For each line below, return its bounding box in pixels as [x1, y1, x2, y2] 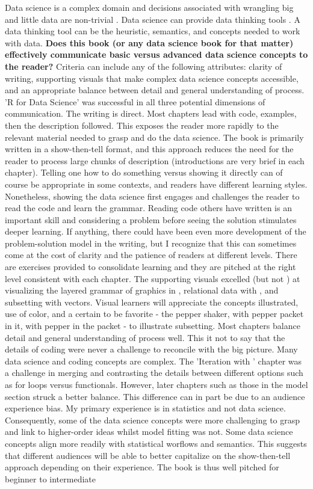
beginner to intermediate [5, 472, 96, 485]
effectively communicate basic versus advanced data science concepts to [5, 48, 308, 61]
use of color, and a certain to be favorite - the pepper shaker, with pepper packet [5, 307, 304, 320]
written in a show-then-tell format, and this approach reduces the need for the [5, 143, 294, 155]
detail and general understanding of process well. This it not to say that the [5, 331, 285, 343]
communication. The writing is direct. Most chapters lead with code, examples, [5, 107, 297, 120]
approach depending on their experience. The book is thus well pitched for [5, 461, 279, 473]
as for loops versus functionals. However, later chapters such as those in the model [5, 378, 308, 390]
